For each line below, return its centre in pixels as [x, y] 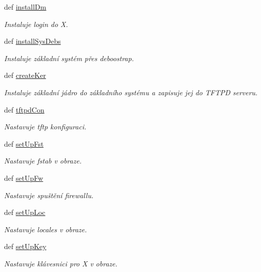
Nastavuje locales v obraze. [46, 229]
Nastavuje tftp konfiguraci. [45, 127]
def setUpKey [25, 246]
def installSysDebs [33, 41]
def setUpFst [24, 143]
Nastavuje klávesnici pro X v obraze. [61, 263]
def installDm [25, 7]
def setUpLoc [25, 212]
